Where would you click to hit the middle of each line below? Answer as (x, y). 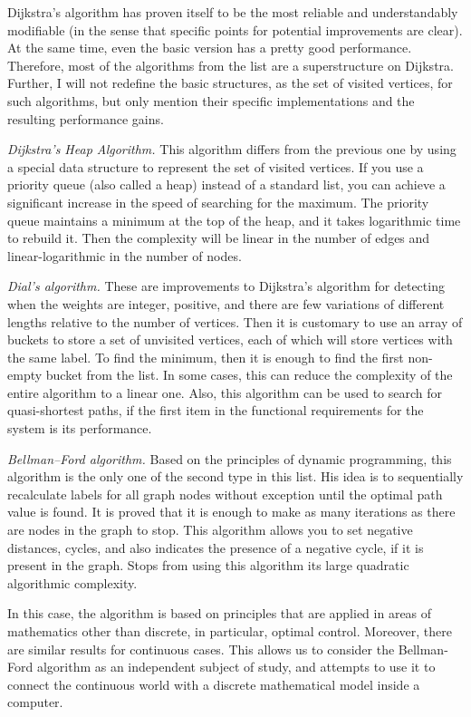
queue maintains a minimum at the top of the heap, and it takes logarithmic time (234, 220)
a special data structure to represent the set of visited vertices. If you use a (216, 166)
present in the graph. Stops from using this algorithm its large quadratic (208, 565)
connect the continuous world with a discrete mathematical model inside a (214, 684)
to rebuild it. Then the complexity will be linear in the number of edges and (219, 238)
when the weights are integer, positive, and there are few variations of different (226, 303)
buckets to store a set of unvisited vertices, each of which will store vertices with (230, 339)
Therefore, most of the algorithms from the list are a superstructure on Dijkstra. (231, 65)
